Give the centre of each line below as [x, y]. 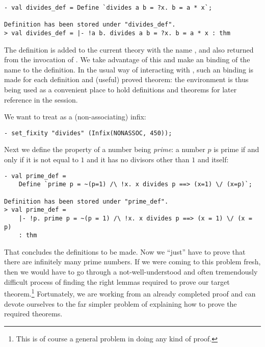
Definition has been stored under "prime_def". [86, 201]
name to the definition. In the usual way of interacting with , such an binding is [129, 69]
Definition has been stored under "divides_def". [90, 25]
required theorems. [33, 314]
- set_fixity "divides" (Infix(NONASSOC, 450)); [88, 133]
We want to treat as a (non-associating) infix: [75, 117]
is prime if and [236, 149]
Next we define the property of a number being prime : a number [105, 149]
